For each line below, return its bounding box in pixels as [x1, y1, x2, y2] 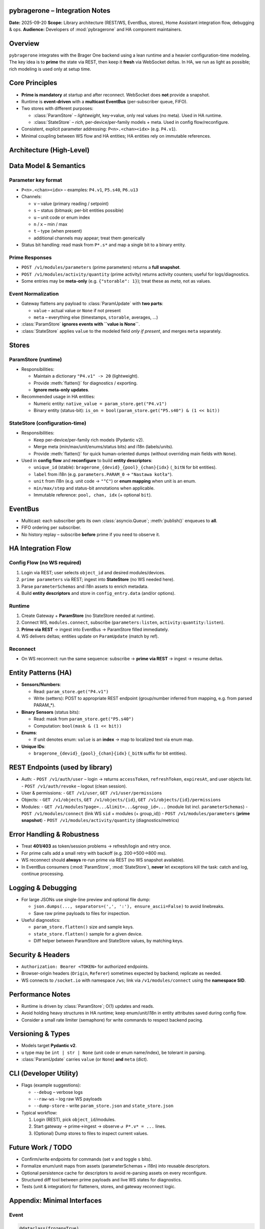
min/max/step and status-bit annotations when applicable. [33, 485, 155, 491]
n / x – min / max [33, 221, 68, 227]
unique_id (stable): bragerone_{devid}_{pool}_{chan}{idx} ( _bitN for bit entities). [33, 465, 217, 470]
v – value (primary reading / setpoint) [33, 201, 109, 206]
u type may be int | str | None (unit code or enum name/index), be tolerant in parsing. [21, 1050, 206, 1055]
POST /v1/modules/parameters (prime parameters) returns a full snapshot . [21, 264, 181, 270]
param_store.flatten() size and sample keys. [33, 924, 134, 930]
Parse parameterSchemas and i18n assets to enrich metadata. [21, 583, 149, 589]
